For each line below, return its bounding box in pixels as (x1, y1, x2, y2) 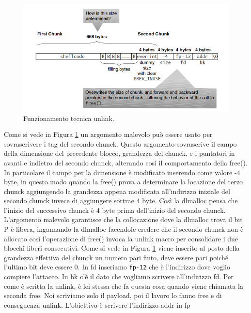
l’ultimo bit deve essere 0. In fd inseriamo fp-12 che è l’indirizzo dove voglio (4, 262, 231, 272)
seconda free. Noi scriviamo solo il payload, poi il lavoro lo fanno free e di (4, 290, 222, 300)
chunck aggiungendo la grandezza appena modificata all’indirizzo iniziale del (4, 186, 230, 196)
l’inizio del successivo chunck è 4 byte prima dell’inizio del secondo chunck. (4, 205, 226, 215)
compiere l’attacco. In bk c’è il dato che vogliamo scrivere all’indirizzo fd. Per (4, 271, 234, 282)
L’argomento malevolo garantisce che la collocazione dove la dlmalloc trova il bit (4, 214, 243, 224)
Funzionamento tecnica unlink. (23, 113, 114, 123)
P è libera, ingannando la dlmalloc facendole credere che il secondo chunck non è (4, 224, 244, 234)
